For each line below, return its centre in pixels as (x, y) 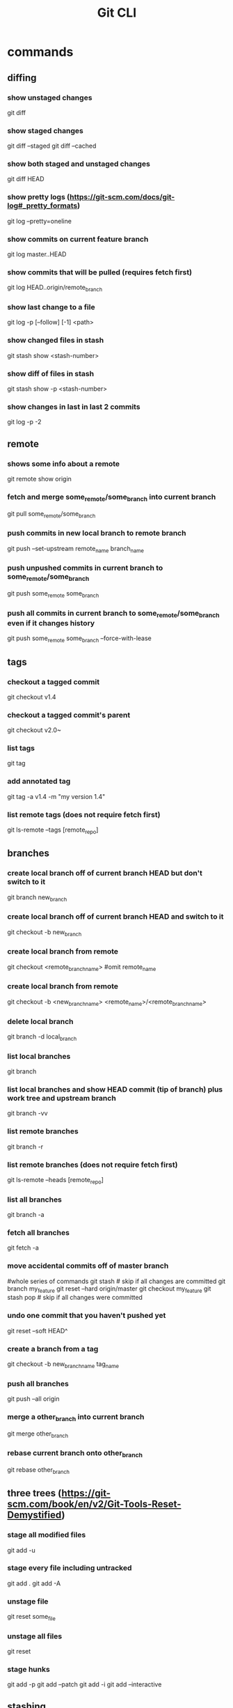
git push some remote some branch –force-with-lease (79, 639)
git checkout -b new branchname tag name (63, 1365)
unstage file (28, 1601)
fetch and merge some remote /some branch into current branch (112, 497)
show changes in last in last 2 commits (74, 407)
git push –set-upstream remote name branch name (76, 549)
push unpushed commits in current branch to (85, 568)
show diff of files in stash (51, 373)
